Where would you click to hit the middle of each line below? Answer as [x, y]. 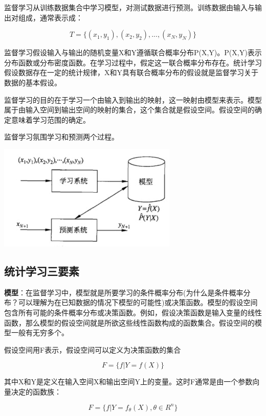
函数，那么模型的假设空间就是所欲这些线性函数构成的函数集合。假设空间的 [129, 322]
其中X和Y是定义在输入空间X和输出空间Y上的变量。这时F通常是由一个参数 [128, 382]
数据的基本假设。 [33, 82]
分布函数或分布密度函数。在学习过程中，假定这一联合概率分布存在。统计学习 [133, 62]
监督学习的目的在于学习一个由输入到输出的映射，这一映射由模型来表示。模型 [133, 99]
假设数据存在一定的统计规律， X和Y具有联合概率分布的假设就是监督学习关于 [131, 72]
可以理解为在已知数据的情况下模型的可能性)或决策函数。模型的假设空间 [138, 302]
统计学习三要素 [42, 271]
